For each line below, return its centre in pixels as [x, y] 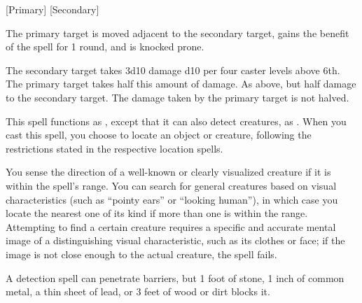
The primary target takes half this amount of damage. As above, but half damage [181, 84]
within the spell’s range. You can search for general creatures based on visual [171, 185]
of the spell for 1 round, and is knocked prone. [105, 47]
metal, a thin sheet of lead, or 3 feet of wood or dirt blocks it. [138, 291]
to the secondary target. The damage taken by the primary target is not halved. [177, 97]
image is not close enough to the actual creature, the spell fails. [141, 254]
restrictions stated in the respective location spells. [114, 148]
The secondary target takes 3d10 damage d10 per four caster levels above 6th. [173, 70]
